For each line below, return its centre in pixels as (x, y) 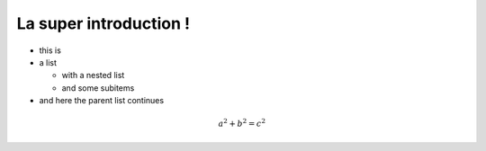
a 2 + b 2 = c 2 (242, 123)
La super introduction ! (103, 23)
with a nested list (93, 75)
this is (50, 50)
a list (48, 62)
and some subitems (98, 88)
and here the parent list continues (102, 101)
